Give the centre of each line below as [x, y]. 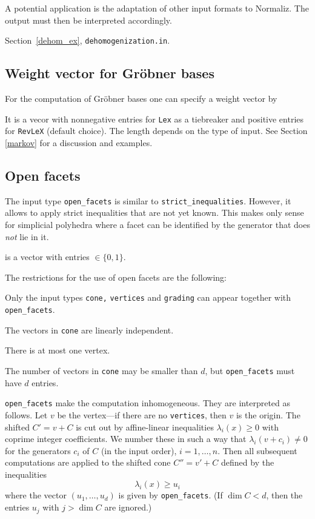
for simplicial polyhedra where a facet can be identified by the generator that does [157, 224]
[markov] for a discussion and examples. [79, 142]
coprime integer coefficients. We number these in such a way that [126, 439]
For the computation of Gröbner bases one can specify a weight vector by [141, 99]
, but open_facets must [250, 370]
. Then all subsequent [257, 450]
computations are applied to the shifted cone [88, 462]
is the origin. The [268, 414]
